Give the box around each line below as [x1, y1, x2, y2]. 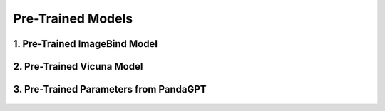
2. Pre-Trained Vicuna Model [13, 60, 143, 73]
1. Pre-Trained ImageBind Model [13, 38, 158, 50]
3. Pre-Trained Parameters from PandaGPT [13, 83, 207, 95]
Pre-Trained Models [13, 11, 133, 26]
